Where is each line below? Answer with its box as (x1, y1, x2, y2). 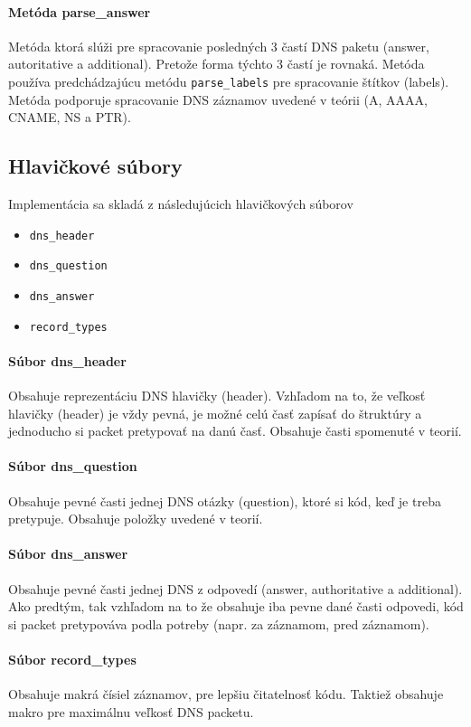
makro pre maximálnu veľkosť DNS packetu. (8, 702, 254, 721)
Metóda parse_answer (8, 2, 151, 21)
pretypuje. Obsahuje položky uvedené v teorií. (8, 509, 263, 528)
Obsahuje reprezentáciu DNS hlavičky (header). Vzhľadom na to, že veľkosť (8, 386, 426, 405)
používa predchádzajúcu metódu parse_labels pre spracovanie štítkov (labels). (8, 71, 449, 90)
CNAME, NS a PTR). (8, 108, 131, 127)
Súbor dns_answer (8, 544, 128, 563)
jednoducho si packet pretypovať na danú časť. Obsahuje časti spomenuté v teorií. (8, 421, 462, 440)
